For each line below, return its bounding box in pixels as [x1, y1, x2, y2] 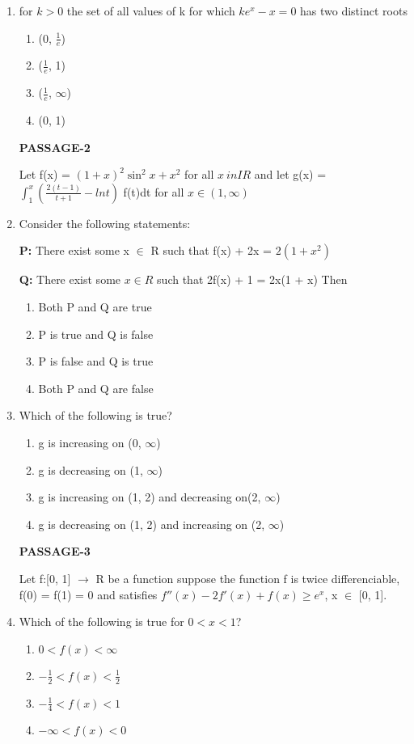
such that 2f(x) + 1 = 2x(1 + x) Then [157, 271, 348, 288]
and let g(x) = [254, 166, 327, 183]
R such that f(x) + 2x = [150, 242, 272, 259]
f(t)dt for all [123, 183, 184, 200]
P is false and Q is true [38, 353, 154, 370]
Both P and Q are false [38, 379, 154, 396]
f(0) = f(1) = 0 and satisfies [19, 585, 158, 602]
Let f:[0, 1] [19, 569, 71, 586]
